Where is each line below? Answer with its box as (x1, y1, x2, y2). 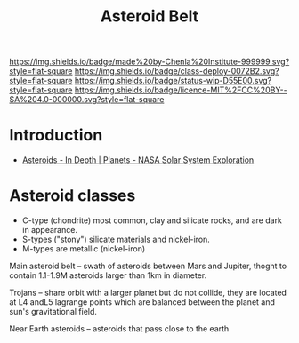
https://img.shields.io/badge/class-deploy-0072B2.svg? (74, 66, 279, 76)
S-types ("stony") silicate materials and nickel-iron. (21, 234, 211, 245)
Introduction (9, 125, 103, 146)
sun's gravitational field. (9, 307, 98, 317)
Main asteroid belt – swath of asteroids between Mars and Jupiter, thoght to (9, 260, 287, 272)
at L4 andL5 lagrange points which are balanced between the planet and (9, 297, 276, 307)
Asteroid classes (9, 186, 136, 206)
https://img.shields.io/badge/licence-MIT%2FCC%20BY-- (74, 84, 287, 95)
